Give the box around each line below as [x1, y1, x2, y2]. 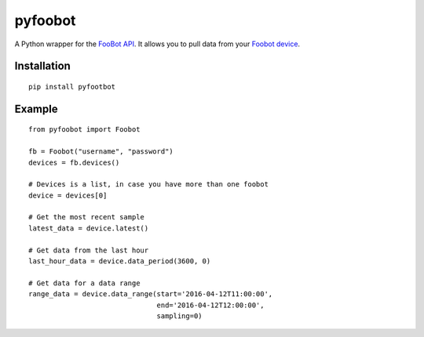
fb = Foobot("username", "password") [28, 147, 174, 156]
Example [14, 102, 58, 115]
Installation [14, 60, 71, 73]
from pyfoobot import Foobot [28, 125, 141, 134]
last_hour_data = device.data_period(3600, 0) [28, 257, 211, 266]
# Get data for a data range [28, 278, 141, 288]
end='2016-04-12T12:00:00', [156, 300, 265, 310]
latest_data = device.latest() [28, 223, 149, 233]
